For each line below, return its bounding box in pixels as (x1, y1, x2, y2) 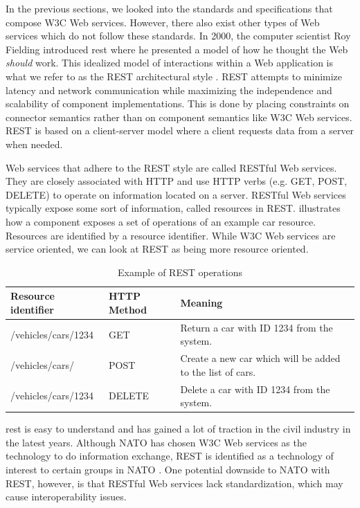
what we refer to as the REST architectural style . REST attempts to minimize (6, 69, 343, 83)
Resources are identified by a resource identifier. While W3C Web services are (6, 228, 336, 242)
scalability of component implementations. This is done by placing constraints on (6, 96, 350, 111)
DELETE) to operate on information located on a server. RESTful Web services (6, 187, 346, 201)
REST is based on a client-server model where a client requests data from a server (6, 123, 354, 138)
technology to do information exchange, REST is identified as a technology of (6, 448, 334, 463)
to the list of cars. (180, 364, 256, 379)
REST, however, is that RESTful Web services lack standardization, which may (6, 475, 343, 490)
